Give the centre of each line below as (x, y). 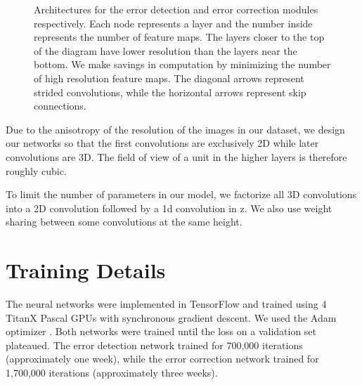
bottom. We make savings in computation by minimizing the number (182, 64)
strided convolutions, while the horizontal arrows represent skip (170, 92)
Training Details (86, 270)
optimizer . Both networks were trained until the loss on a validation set (161, 331)
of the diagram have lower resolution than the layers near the (166, 50)
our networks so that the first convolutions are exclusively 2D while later (162, 143)
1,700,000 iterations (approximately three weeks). (112, 372)
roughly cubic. (36, 170)
